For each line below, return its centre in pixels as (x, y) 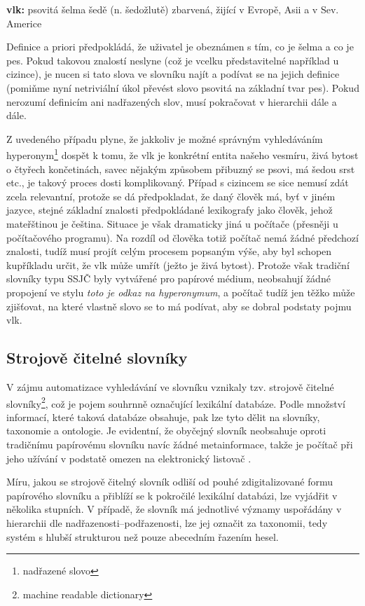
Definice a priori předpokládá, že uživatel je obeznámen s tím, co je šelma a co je (180, 47)
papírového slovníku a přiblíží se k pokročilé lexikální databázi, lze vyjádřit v (172, 495)
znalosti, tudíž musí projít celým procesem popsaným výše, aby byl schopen (169, 251)
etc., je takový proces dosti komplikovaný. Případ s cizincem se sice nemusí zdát (178, 183)
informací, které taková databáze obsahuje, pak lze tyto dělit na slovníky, (163, 416)
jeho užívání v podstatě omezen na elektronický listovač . (129, 458)
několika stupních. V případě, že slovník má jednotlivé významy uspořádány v (174, 509)
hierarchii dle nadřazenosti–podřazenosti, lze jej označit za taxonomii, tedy (167, 522)
